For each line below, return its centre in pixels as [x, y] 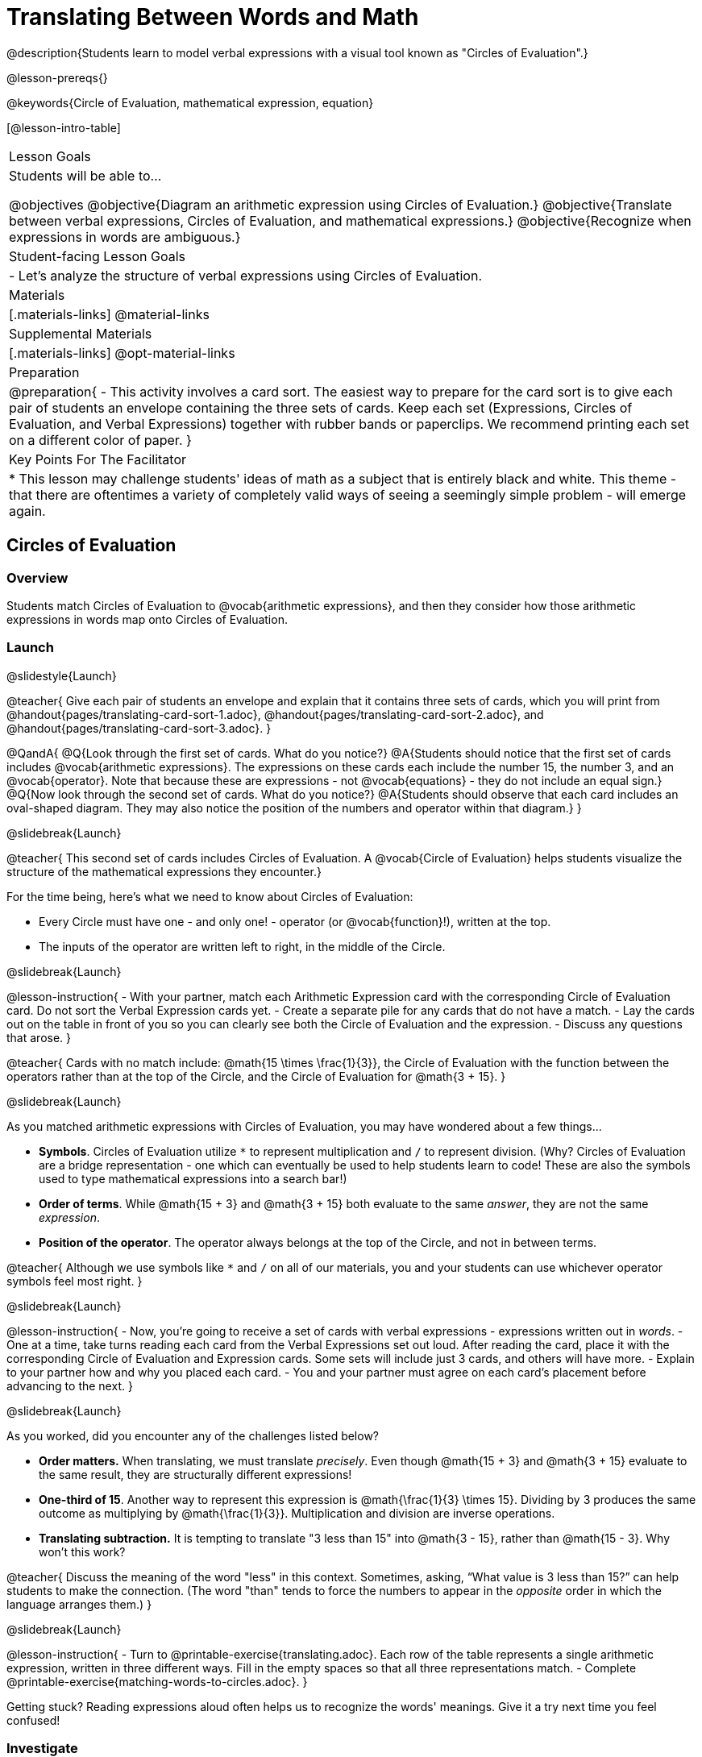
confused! [33, 1720]
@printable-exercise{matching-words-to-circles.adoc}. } [157, 1681]
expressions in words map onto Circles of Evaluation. [147, 619]
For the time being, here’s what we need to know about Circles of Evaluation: [210, 896]
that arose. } [39, 1037]
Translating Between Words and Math [213, 17]
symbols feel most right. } [75, 1281]
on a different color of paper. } [100, 440]
